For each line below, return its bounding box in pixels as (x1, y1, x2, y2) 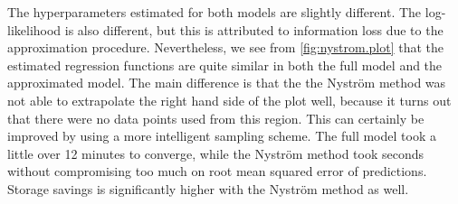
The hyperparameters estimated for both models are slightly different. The (7, 3, 422, 21)
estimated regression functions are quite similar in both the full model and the (7, 55, 443, 74)
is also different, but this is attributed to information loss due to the (64, 20, 444, 39)
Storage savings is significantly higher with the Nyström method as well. (7, 179, 409, 198)
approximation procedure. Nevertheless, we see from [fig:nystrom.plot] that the (7, 38, 444, 57)
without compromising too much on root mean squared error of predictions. (7, 162, 427, 181)
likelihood (7, 20, 62, 39)
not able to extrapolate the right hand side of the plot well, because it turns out (7, 90, 452, 109)
